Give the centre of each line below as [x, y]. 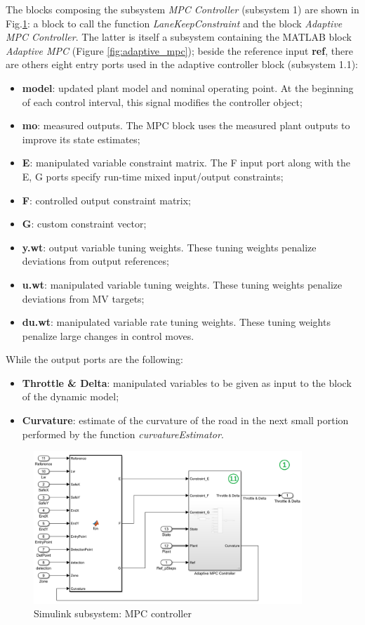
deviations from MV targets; [83, 298]
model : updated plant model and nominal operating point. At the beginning [188, 87]
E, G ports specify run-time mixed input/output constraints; [153, 176]
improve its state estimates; [81, 139]
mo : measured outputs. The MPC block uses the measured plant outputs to [186, 125]
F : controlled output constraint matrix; [106, 200]
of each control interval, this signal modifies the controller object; [162, 101]
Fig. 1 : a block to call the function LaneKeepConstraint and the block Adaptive [174, 23]
